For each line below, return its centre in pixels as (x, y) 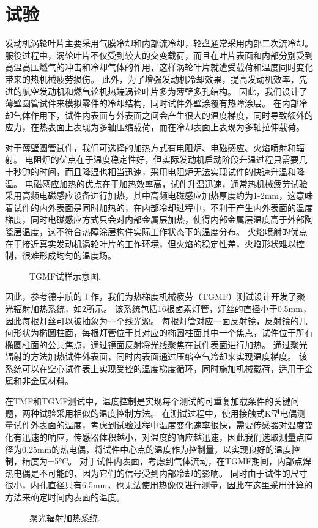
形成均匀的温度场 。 (77, 255)
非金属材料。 (47, 380)
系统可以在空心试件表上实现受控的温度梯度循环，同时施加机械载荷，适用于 (155, 368)
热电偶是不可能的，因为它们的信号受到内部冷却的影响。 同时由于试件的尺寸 (156, 473)
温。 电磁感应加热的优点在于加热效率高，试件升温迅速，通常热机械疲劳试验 (156, 183)
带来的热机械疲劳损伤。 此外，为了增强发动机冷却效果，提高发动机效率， (152, 79)
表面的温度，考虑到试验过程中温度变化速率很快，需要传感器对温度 (172, 425)
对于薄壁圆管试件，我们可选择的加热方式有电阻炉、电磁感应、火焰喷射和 (150, 147)
